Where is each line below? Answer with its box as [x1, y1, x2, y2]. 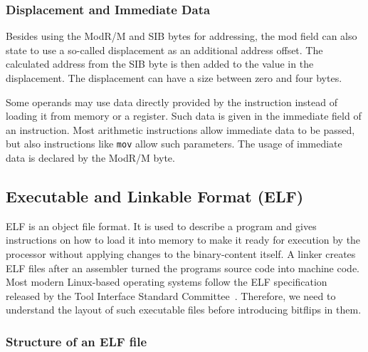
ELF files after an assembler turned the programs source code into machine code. [6, 260, 359, 275]
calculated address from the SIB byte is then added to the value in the [6, 56, 314, 71]
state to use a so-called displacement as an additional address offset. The [6, 42, 323, 57]
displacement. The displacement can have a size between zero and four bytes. [6, 71, 342, 85]
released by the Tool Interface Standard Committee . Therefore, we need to [6, 288, 336, 303]
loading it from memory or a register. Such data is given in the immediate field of [6, 108, 362, 123]
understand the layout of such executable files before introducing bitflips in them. [6, 302, 362, 317]
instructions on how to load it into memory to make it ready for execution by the [6, 232, 361, 247]
